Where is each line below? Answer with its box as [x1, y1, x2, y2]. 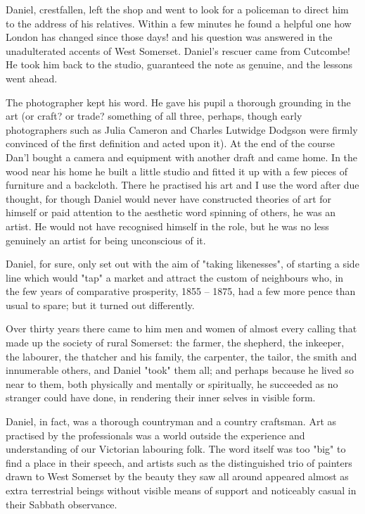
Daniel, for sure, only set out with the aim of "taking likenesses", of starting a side [6, 256, 359, 271]
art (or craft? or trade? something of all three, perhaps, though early [6, 108, 302, 123]
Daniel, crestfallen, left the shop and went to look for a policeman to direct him [6, 2, 349, 16]
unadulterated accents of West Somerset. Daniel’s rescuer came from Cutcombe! [6, 43, 350, 58]
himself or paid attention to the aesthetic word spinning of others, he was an [6, 205, 336, 220]
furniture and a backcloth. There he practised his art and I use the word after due [6, 177, 359, 192]
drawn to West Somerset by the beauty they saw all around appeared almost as [6, 469, 349, 484]
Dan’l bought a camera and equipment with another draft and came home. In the [6, 149, 358, 164]
